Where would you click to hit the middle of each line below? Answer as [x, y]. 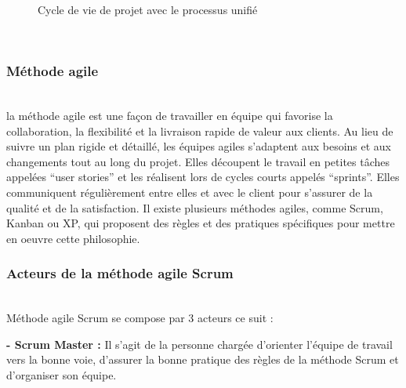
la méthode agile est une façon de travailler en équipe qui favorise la [170, 115]
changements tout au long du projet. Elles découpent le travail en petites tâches [198, 161]
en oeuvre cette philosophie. [73, 238]
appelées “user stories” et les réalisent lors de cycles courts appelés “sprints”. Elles [203, 177]
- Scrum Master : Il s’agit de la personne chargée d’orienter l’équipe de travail [199, 344]
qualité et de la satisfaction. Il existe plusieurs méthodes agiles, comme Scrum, [195, 207]
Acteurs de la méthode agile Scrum [120, 273]
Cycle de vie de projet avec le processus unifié [148, 9]
